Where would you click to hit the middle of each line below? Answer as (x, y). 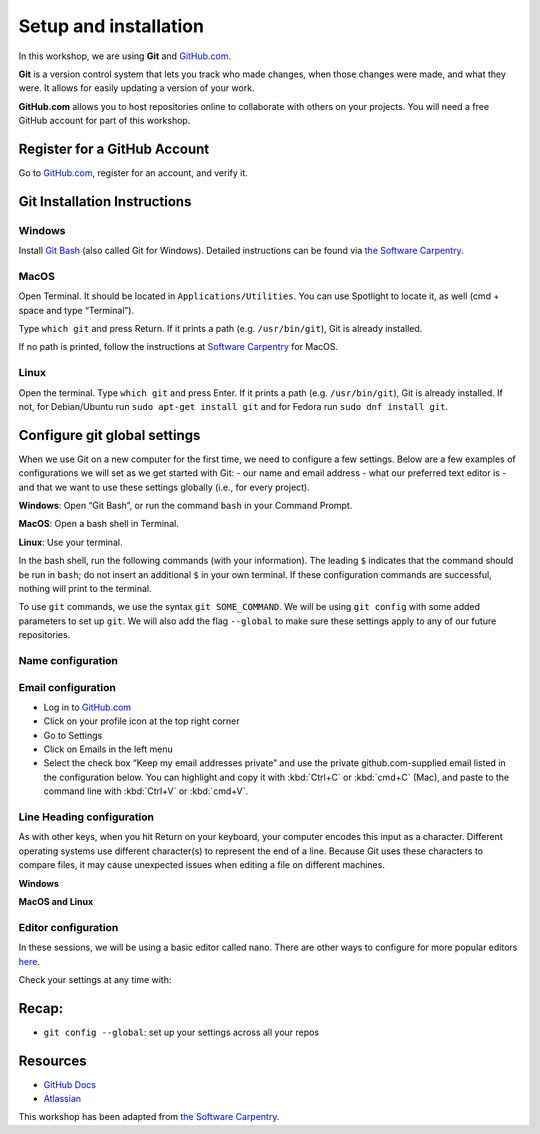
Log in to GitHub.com (87, 707)
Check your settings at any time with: (95, 979)
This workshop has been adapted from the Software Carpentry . (149, 1117)
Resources (52, 1060)
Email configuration (67, 687)
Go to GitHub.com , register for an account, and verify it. (133, 173)
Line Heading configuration (86, 817)
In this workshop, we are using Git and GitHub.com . (125, 56)
